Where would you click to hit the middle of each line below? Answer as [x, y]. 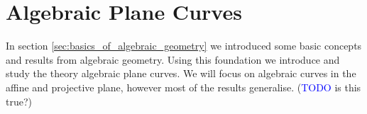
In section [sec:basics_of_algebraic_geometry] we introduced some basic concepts [184, 46]
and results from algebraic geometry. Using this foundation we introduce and [173, 59]
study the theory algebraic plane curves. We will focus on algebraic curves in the [181, 73]
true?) [19, 101]
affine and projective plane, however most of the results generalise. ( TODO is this [183, 87]
